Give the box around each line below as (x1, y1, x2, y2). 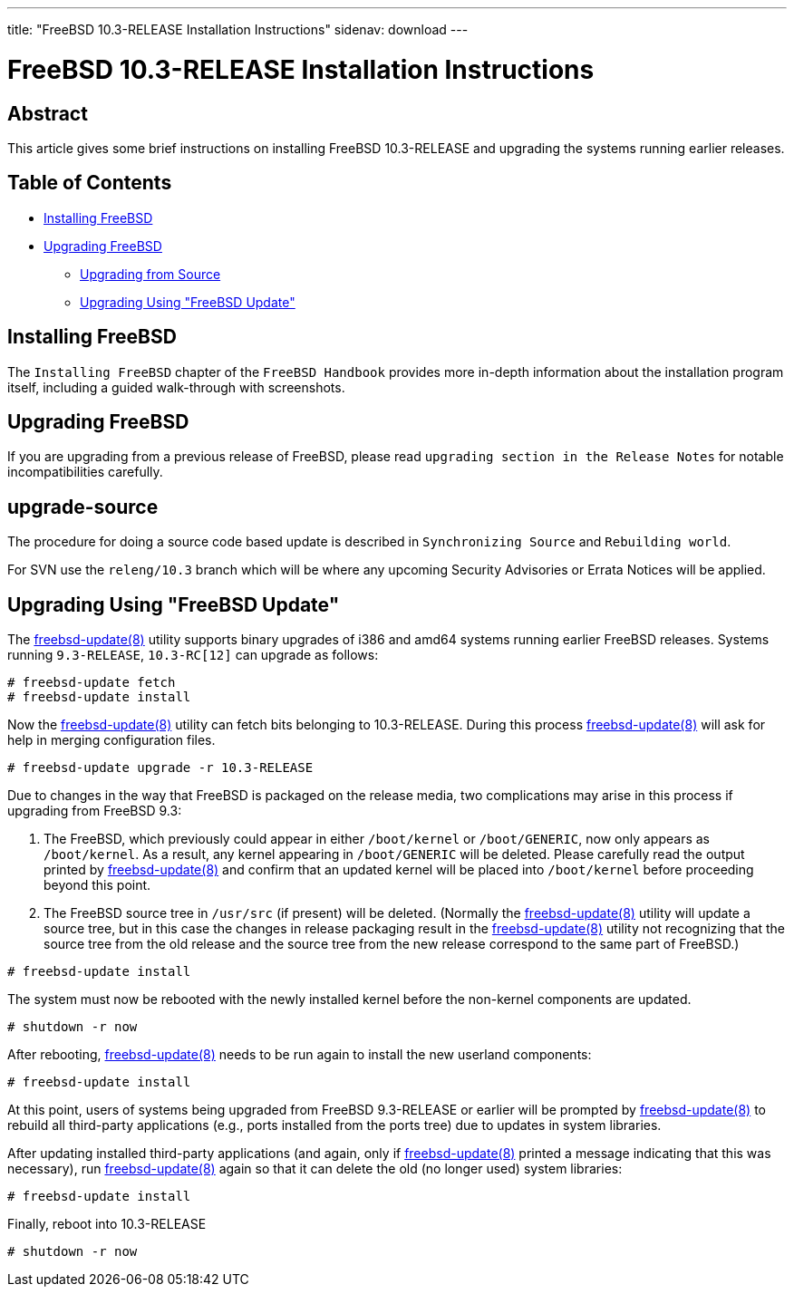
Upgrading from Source (80, 266, 221, 282)
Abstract (7, 101, 88, 125)
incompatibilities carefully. (7, 464, 163, 480)
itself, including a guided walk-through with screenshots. (7, 379, 345, 395)
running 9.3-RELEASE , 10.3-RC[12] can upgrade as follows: (7, 647, 379, 663)
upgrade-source (7, 495, 159, 518)
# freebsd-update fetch (7, 675, 176, 690)
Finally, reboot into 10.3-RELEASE (7, 1216, 207, 1232)
